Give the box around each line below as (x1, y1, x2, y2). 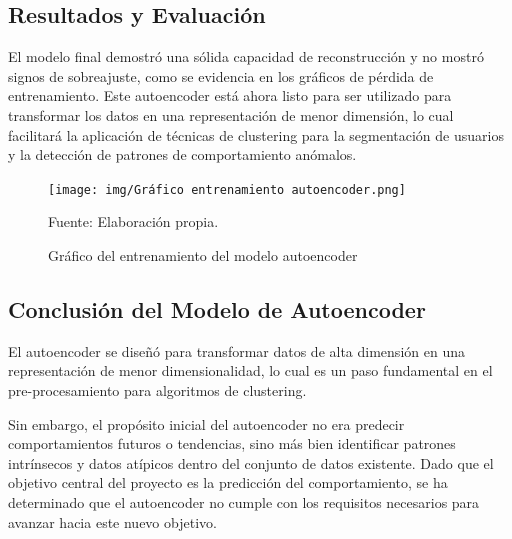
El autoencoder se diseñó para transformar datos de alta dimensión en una (8, 340, 465, 361)
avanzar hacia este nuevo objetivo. (8, 511, 217, 532)
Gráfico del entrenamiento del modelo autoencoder (48, 245, 358, 266)
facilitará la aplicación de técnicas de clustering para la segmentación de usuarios (8, 124, 504, 145)
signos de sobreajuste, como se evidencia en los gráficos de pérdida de (8, 65, 434, 86)
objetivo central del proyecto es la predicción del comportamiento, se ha (8, 472, 448, 493)
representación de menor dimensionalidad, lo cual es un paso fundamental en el (8, 360, 493, 381)
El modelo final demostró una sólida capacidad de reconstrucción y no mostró (8, 46, 484, 67)
